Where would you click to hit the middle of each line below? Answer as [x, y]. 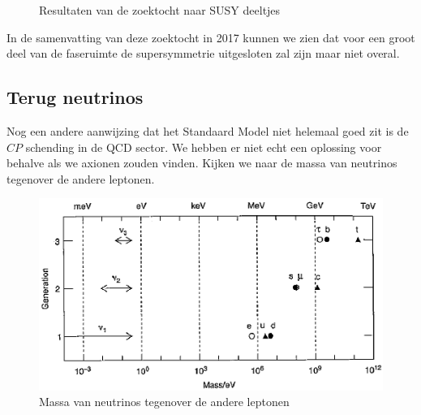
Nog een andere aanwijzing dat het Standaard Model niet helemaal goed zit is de [208, 130]
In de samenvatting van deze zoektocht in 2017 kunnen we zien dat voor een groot [211, 37]
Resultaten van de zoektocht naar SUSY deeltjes [160, 10]
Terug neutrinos [75, 97]
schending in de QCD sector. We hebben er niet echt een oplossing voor [204, 147]
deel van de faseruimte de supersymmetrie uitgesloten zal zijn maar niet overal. [203, 53]
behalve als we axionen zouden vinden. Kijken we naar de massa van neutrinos [202, 163]
